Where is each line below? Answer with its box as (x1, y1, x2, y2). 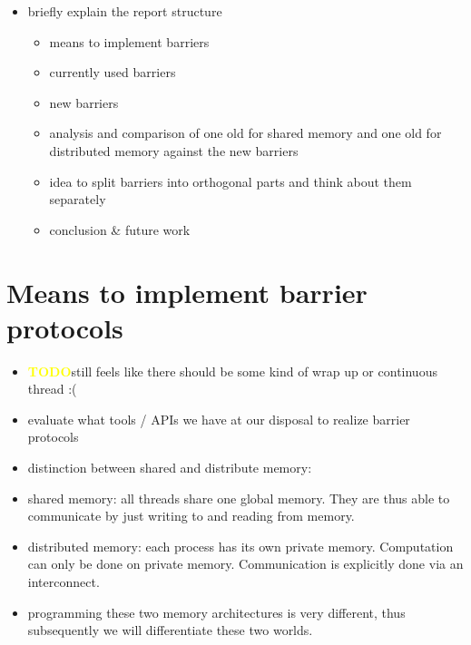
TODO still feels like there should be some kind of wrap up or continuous (27, 361, 437, 380)
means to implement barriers (49, 32, 210, 51)
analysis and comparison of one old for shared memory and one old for (49, 123, 442, 142)
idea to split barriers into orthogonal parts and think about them (49, 171, 412, 191)
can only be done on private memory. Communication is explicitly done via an (27, 554, 464, 573)
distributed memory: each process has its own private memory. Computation (27, 536, 454, 555)
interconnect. (27, 572, 100, 591)
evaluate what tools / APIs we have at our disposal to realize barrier (27, 409, 410, 428)
